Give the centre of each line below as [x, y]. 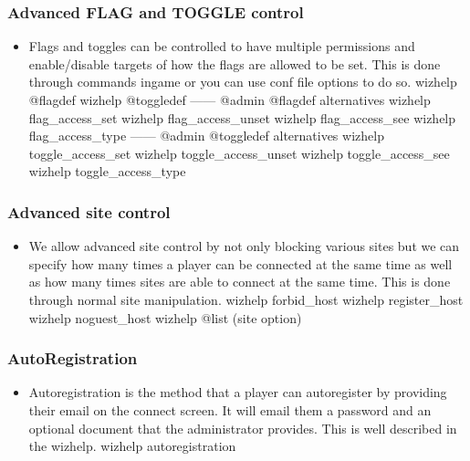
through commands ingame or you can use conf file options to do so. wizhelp [243, 82]
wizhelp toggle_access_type [107, 171]
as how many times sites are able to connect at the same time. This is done [240, 282]
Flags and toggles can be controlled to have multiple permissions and [222, 46]
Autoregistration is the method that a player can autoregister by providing [238, 392]
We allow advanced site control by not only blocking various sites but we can [244, 246]
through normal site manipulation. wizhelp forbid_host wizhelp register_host [246, 299]
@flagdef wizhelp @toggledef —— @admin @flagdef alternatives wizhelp [230, 100]
